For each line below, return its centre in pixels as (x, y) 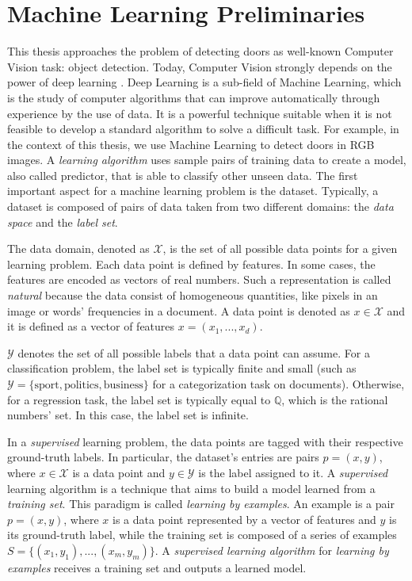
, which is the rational (335, 399)
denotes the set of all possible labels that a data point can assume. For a (194, 352)
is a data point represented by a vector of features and (244, 519)
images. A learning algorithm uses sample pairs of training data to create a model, (207, 160)
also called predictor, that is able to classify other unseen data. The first (183, 175)
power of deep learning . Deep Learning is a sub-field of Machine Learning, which (204, 82)
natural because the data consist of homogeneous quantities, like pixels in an (193, 295)
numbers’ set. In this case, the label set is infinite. (128, 415)
